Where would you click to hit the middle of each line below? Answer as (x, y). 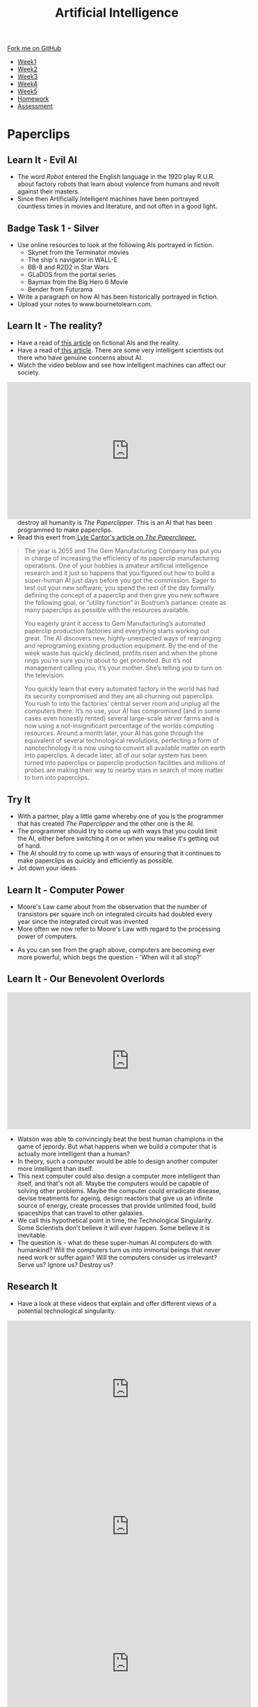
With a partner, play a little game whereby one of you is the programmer (120, 817)
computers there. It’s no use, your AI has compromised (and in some (122, 711)
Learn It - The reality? (55, 326)
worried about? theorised (110, 515)
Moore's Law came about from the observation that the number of (112, 906)
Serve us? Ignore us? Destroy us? (65, 1264)
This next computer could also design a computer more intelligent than (119, 1176)
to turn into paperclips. (57, 778)
